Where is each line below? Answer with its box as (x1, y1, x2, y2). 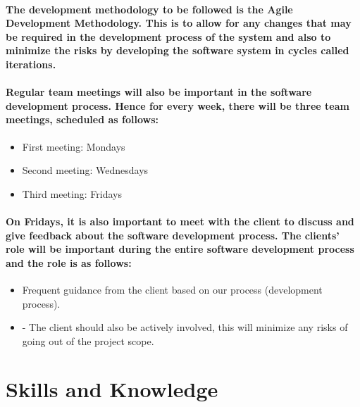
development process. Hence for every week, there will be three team (6, 98, 349, 113)
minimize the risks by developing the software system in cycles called (6, 43, 349, 58)
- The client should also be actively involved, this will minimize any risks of (22, 320, 348, 334)
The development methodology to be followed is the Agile (6, 1, 293, 16)
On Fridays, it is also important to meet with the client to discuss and (6, 213, 354, 228)
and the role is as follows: (6, 255, 132, 270)
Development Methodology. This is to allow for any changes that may (6, 15, 352, 30)
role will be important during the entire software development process (6, 242, 354, 256)
